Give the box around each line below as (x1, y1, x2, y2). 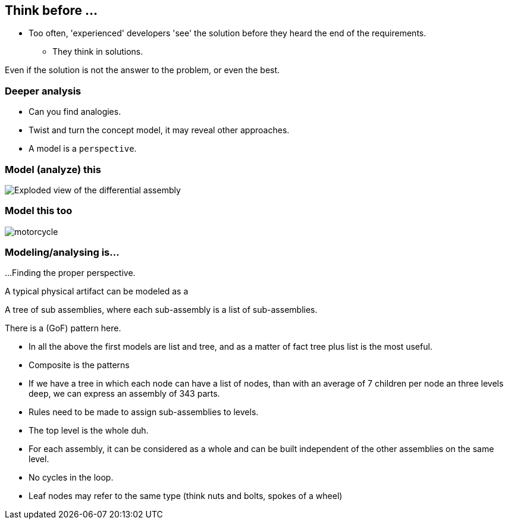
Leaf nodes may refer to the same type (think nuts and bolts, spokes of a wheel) (29, 491, 343, 501)
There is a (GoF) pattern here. (5, 323, 121, 334)
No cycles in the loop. (29, 472, 114, 483)
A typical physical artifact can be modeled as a (5, 286, 189, 297)
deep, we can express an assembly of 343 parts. (29, 388, 220, 399)
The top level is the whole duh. (29, 425, 149, 436)
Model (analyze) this (5, 163, 101, 175)
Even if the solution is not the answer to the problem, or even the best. (5, 65, 280, 76)
